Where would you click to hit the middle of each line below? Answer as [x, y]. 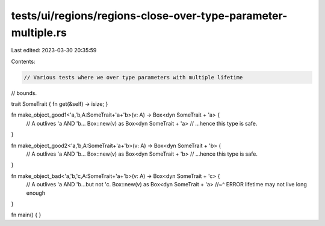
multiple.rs [39, 32]
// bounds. [24, 93]
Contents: [23, 61]
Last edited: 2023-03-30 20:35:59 [54, 50]
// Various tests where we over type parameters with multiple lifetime [133, 77]
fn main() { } [26, 215]
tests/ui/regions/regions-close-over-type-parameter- [149, 16]
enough [36, 193]
